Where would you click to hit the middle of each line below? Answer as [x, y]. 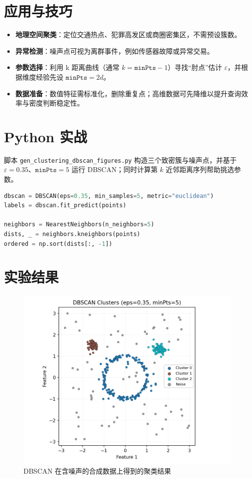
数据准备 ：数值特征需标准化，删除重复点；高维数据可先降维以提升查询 [128, 93]
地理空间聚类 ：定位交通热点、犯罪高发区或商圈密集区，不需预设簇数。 [128, 34]
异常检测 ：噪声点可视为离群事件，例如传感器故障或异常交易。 [115, 51]
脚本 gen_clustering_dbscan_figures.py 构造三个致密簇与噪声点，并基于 [120, 160]
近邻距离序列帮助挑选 [200, 169]
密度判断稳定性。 [56, 103]
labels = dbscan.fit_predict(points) [65, 206]
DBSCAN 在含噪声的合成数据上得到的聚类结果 [97, 471]
